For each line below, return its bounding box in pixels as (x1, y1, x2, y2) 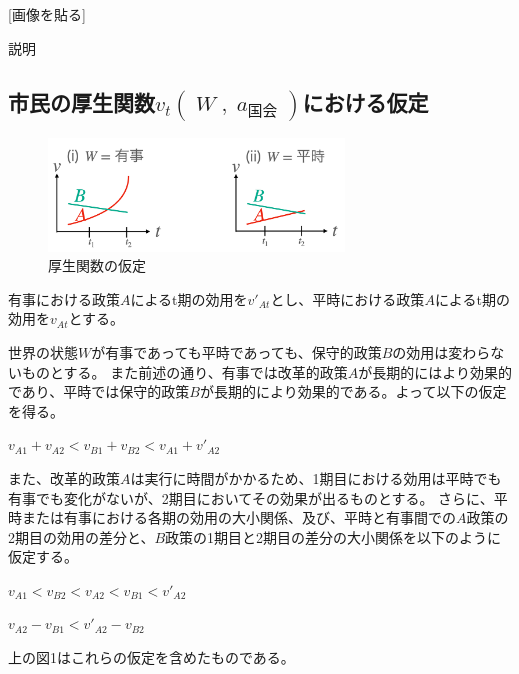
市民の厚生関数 (8, 86, 155, 117)
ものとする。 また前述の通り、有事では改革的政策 (21, 361, 348, 382)
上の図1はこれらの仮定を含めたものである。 (8, 647, 295, 668)
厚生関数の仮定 (48, 255, 146, 276)
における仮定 (302, 86, 429, 117)
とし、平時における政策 (270, 288, 425, 309)
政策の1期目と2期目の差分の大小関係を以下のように (165, 526, 502, 547)
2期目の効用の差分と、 (8, 526, 155, 547)
